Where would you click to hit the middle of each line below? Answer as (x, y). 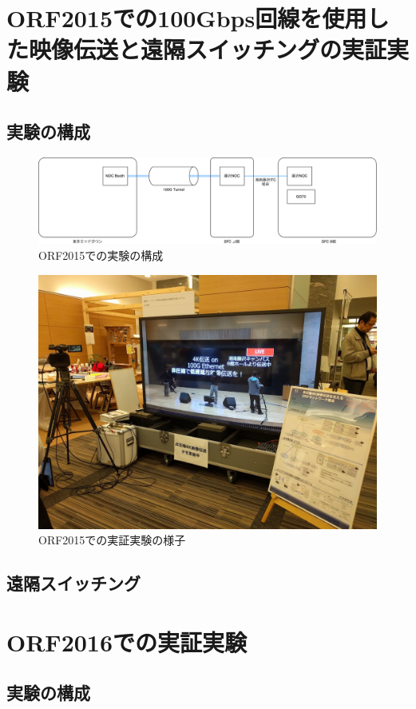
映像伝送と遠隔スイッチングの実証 (208, 49)
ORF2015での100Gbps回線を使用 (187, 18)
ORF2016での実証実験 (127, 641)
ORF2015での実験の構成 (101, 255)
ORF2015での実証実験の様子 (112, 540)
